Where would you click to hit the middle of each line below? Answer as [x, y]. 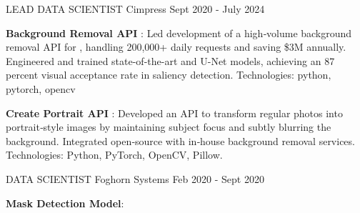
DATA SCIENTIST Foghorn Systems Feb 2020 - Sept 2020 [135, 178]
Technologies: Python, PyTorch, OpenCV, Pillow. [114, 155]
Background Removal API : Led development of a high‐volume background [179, 33]
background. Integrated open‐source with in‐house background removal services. [180, 140]
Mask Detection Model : [65, 203]
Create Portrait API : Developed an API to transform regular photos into [174, 113]
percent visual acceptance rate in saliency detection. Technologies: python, [169, 75]
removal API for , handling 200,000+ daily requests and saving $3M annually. [176, 47]
